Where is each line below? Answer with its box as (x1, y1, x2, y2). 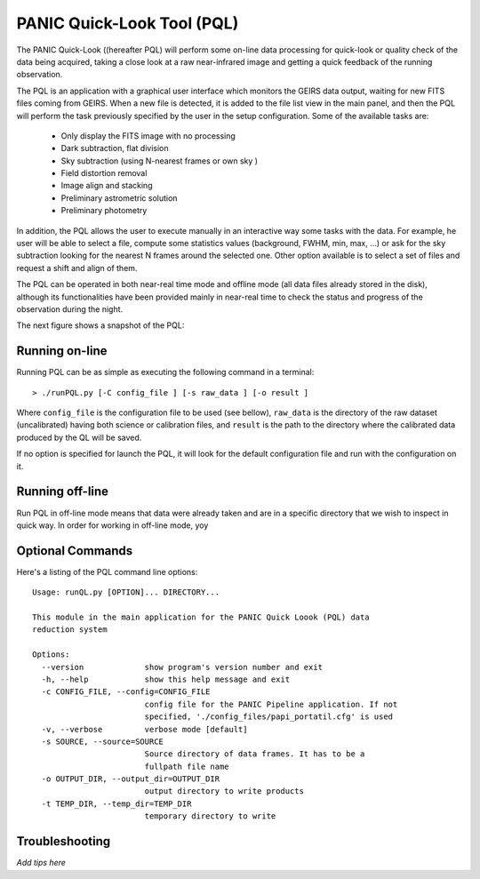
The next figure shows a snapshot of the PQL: (16, 320, 185, 331)
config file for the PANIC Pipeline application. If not (144, 699, 398, 709)
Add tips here (16, 858, 67, 868)
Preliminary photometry (60, 205, 148, 216)
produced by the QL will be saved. (16, 432, 142, 443)
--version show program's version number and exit (41, 662, 324, 672)
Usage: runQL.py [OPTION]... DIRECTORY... (32, 587, 220, 597)
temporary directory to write (144, 811, 276, 821)
